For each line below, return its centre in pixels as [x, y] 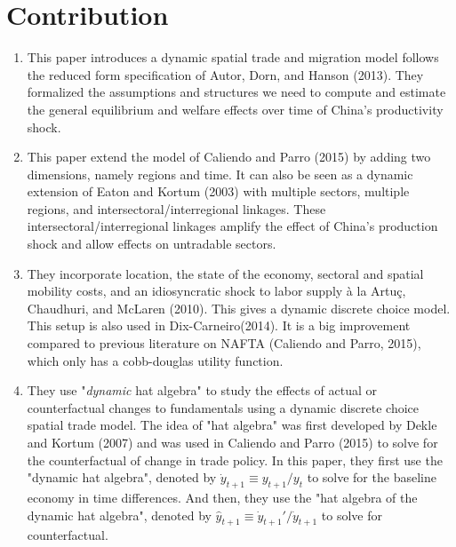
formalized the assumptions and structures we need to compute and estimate [236, 92]
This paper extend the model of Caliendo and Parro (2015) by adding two [229, 157]
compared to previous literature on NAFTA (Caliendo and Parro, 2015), [224, 343]
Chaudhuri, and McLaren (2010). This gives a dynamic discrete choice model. [239, 308]
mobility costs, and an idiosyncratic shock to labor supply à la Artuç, [216, 291]
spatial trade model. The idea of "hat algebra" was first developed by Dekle [232, 425]
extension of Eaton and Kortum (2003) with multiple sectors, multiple [218, 191]
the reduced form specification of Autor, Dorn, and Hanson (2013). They [225, 74]
